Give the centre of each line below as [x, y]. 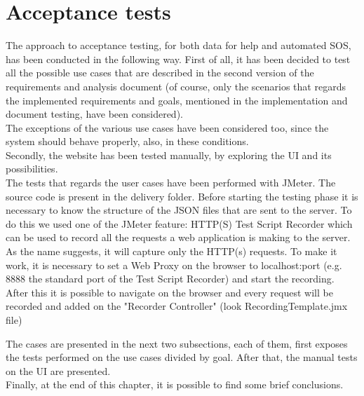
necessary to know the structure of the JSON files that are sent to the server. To [179, 210]
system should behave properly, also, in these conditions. [127, 141]
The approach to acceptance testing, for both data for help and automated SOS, [178, 45]
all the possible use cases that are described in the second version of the [160, 73]
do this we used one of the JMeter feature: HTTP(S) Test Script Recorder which [179, 223]
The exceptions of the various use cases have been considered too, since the [167, 127]
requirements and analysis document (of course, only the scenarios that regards [176, 86]
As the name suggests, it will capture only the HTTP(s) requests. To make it [171, 251]
